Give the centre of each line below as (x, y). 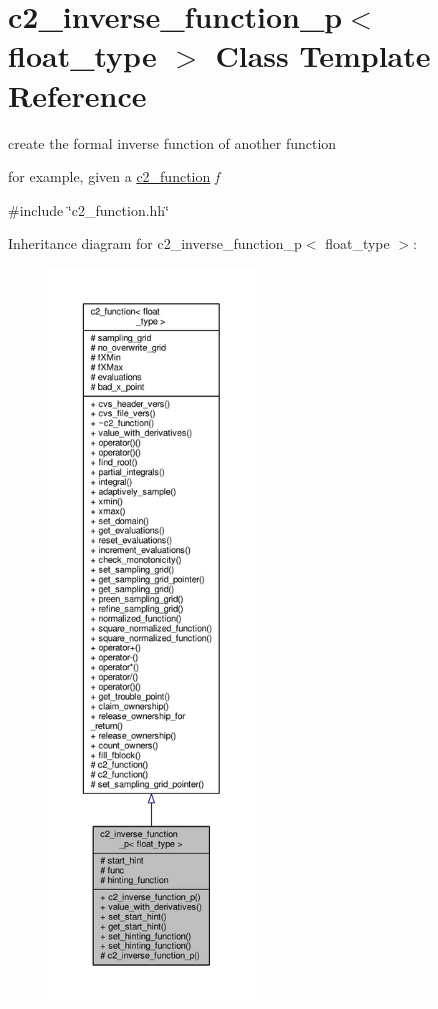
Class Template (323, 55)
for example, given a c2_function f (114, 176)
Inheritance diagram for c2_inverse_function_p (155, 243)
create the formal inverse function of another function (172, 142)
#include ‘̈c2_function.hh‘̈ (89, 209)
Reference (77, 94)
